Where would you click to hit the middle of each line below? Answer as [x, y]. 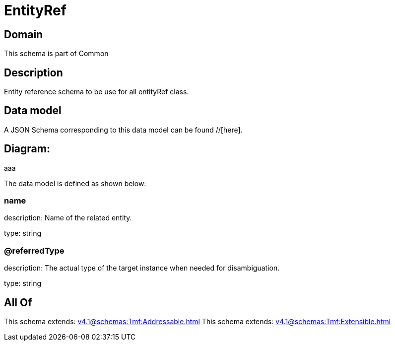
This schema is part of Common [56, 54]
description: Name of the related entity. [68, 218]
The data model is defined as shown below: [75, 183]
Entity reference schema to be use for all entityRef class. [97, 92]
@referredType [34, 250]
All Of [18, 302]
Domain [24, 34]
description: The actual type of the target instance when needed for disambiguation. [142, 268]
